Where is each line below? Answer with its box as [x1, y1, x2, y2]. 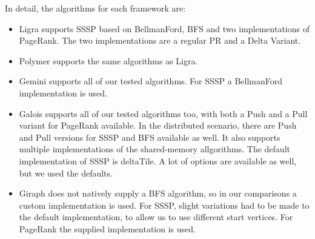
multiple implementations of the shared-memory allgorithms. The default [19, 143, 290, 155]
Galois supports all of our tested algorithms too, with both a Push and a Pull [19, 107, 308, 119]
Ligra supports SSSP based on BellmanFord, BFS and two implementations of [19, 22, 310, 35]
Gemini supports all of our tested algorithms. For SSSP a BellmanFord [19, 75, 283, 87]
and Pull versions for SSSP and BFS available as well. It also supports [19, 130, 280, 143]
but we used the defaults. [19, 166, 113, 179]
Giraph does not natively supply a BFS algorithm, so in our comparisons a [19, 187, 297, 200]
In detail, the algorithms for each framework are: [5, 2, 186, 14]
